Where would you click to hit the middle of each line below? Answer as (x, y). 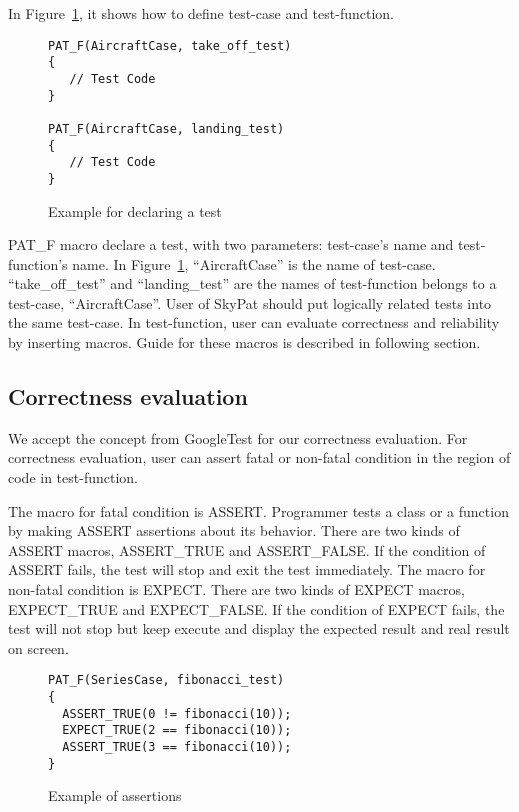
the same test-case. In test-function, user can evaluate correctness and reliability (254, 322)
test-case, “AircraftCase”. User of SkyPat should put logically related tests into (250, 302)
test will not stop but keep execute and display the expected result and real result (259, 628)
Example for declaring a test (135, 210)
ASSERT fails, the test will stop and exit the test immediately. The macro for (247, 569)
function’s (38, 263)
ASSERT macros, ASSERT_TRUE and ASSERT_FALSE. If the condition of (247, 549)
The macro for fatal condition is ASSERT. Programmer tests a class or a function (258, 510)
